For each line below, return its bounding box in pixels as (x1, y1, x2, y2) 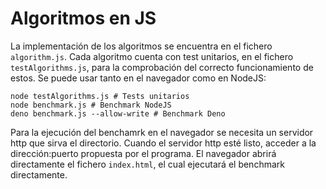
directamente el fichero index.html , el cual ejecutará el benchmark (10, 158, 285, 170)
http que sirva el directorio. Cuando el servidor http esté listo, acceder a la (10, 137, 317, 149)
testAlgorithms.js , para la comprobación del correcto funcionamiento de (10, 61, 314, 73)
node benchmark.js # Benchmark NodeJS (10, 100, 172, 110)
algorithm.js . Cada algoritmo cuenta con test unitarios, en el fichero (10, 50, 294, 62)
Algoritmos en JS (10, 7, 157, 30)
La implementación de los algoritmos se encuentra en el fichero (10, 40, 273, 52)
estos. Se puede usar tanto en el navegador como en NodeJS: (10, 72, 267, 84)
